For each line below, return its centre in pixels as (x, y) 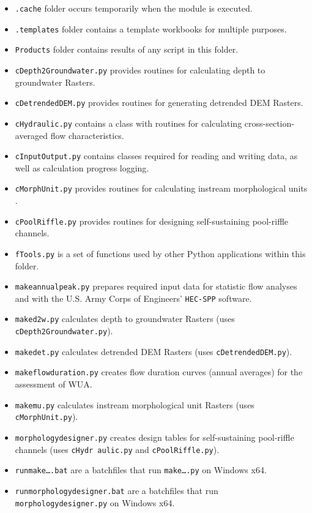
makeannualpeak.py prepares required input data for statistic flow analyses (156, 286)
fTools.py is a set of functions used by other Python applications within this (160, 253)
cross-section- (269, 123)
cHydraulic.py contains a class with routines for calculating (128, 123)
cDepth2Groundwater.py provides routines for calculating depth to (140, 69)
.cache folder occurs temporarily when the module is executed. (134, 8)
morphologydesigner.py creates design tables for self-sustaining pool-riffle (154, 437)
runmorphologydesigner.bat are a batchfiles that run (117, 490)
